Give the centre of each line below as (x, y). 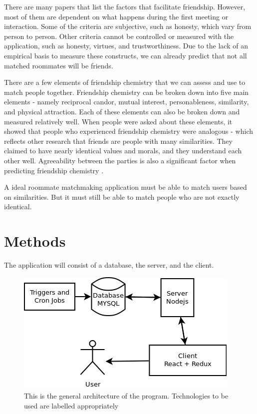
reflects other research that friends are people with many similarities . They (118, 141)
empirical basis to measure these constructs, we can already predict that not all (126, 55)
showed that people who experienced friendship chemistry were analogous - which (129, 131)
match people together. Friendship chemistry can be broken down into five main (127, 92)
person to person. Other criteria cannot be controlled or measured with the (119, 36)
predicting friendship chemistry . (54, 170)
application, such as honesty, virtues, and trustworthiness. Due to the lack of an (126, 46)
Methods (35, 241)
